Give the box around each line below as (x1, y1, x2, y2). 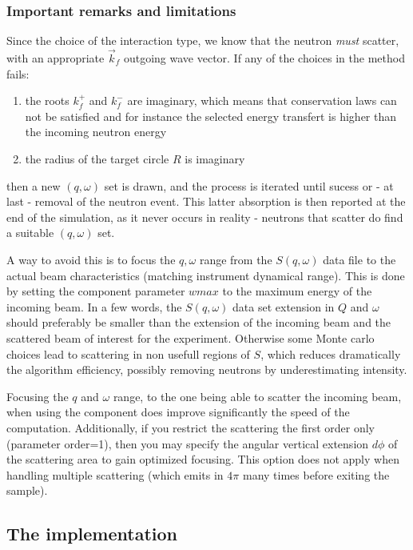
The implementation (6, 521, 177, 546)
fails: (6, 65, 30, 82)
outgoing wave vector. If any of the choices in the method (123, 50, 405, 66)
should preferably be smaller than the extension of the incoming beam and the (6, 314, 391, 331)
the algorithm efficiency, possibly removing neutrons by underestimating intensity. (6, 361, 407, 378)
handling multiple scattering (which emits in (6, 466, 224, 483)
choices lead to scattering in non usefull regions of (6, 345, 250, 362)
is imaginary (185, 151, 245, 167)
